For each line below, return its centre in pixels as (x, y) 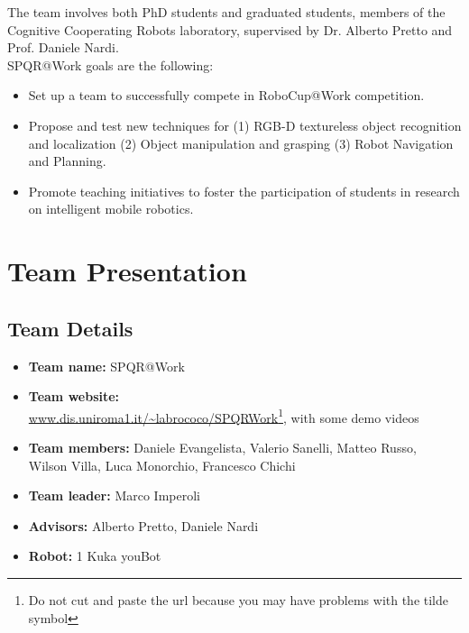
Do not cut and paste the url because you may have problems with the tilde (239, 599)
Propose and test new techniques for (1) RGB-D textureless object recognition (245, 125)
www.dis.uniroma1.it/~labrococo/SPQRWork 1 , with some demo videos (224, 416)
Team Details (70, 328)
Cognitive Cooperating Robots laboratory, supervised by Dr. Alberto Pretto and (230, 29)
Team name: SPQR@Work (106, 366)
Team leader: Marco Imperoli (114, 495)
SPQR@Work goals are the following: (110, 64)
